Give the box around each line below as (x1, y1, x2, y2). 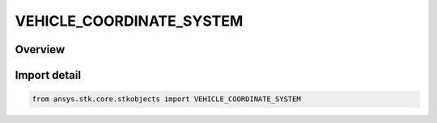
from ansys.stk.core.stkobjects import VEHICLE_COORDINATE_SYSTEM (32, 95, 301, 104)
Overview (15, 43, 66, 56)
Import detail (15, 68, 81, 82)
